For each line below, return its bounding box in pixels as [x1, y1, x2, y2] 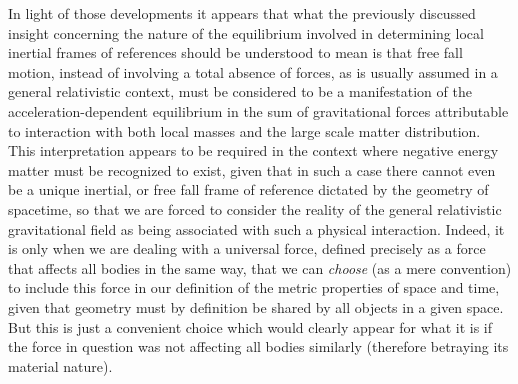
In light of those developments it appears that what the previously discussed [8, 3, 476, 23]
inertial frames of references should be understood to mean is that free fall [8, 42, 463, 63]
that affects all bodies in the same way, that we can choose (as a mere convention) [8, 257, 512, 278]
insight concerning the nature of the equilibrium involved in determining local [8, 22, 484, 43]
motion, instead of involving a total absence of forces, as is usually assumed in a [8, 61, 498, 82]
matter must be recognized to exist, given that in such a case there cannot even [8, 159, 496, 180]
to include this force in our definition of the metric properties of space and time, [8, 277, 500, 298]
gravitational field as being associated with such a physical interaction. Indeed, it [8, 218, 505, 239]
